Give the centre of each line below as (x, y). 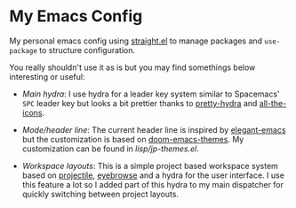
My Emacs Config (76, 16)
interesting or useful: (47, 76)
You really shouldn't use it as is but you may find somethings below (132, 67)
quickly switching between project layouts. (100, 194)
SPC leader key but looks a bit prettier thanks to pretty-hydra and (140, 103)
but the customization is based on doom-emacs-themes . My (133, 139)
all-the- (273, 103)
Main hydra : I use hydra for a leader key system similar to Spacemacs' (151, 94)
